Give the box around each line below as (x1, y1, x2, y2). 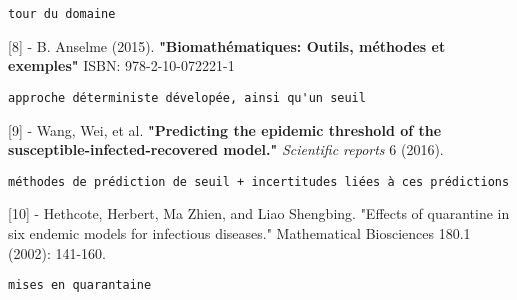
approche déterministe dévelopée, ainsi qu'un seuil (8, 90, 366, 105)
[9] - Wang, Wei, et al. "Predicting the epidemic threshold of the (8, 119, 442, 140)
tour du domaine (8, 7, 116, 21)
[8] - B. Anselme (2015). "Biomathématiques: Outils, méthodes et (8, 35, 446, 56)
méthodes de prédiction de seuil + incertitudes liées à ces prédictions (8, 174, 510, 189)
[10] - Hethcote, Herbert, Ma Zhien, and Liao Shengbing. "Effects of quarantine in (8, 203, 510, 224)
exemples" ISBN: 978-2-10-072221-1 (8, 55, 235, 76)
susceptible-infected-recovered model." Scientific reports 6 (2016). (8, 139, 444, 160)
